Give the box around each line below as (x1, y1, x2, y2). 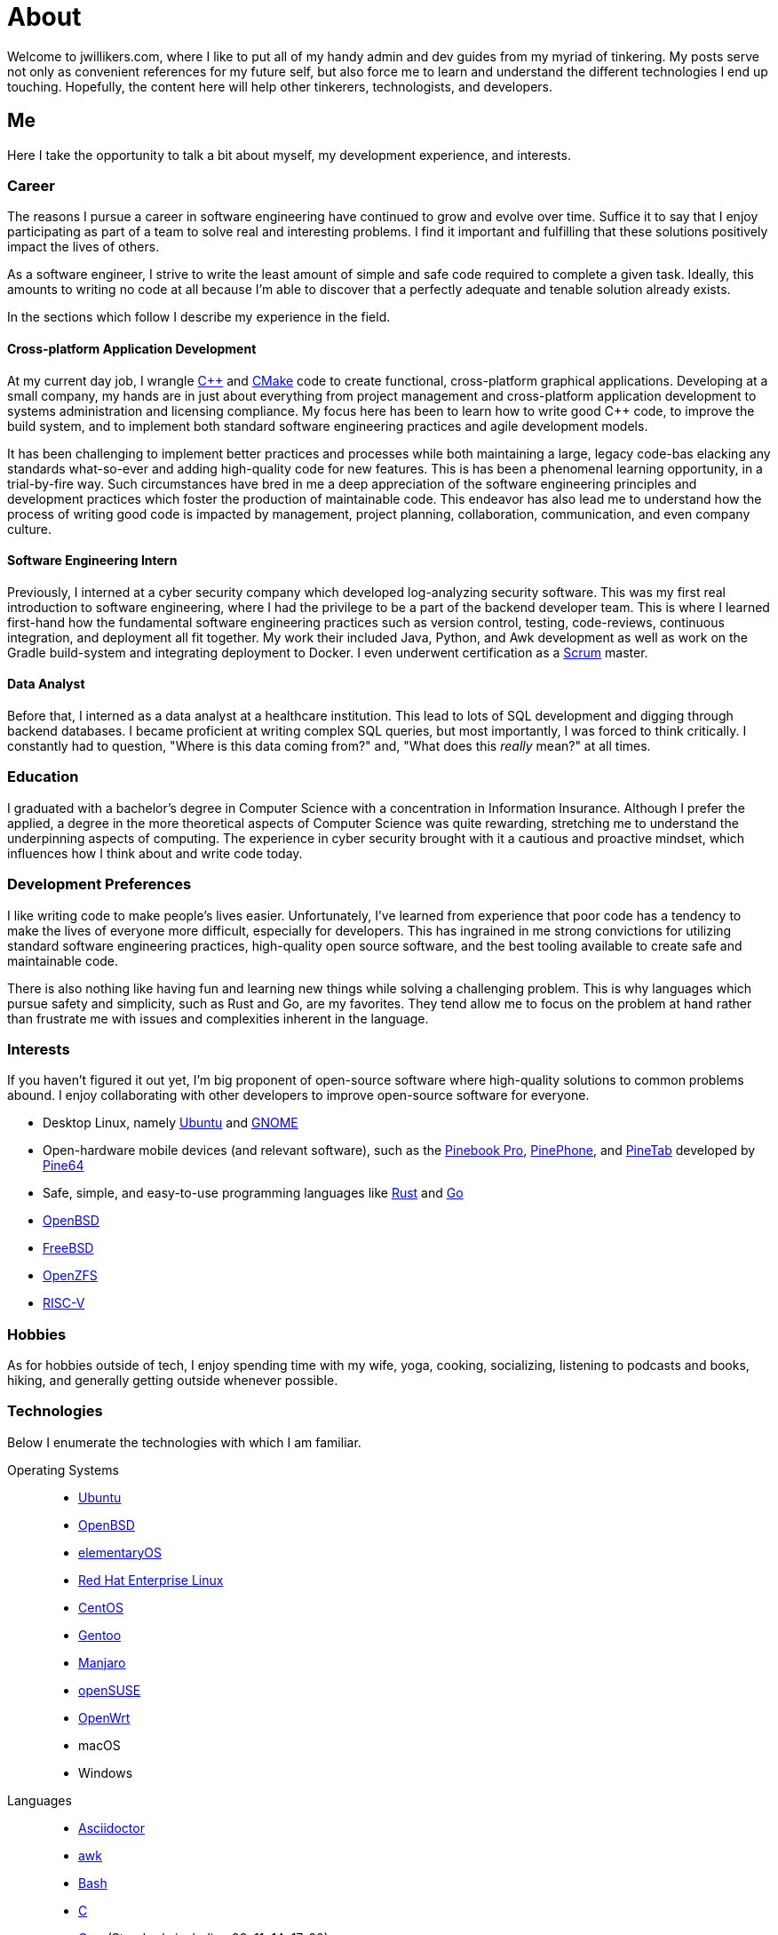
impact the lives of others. (7, 239, 160, 255)
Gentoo (78, 1627, 122, 1643)
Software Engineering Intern (7, 553, 178, 569)
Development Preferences (7, 875, 192, 894)
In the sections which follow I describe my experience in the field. (7, 309, 391, 325)
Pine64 (43, 1158, 84, 1174)
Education (7, 768, 79, 786)
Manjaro (78, 1654, 126, 1670)
